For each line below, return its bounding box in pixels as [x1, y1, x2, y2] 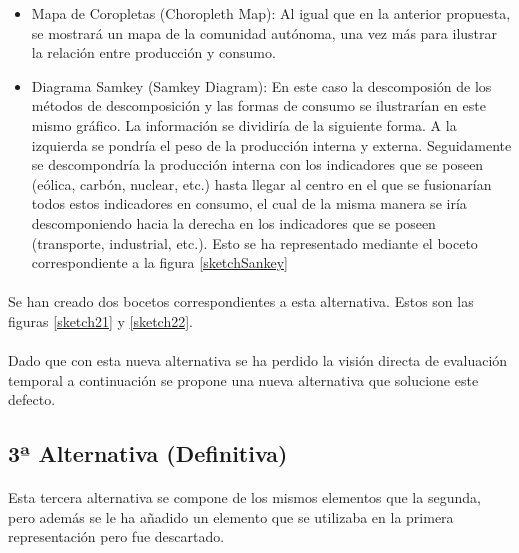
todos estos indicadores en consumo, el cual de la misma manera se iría [31, 193, 467, 214]
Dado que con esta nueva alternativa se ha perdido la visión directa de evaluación [8, 350, 508, 371]
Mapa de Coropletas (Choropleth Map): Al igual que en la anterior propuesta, [31, 3, 511, 23]
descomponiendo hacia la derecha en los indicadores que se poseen [31, 212, 436, 233]
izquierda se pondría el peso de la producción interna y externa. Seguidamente [31, 134, 512, 155]
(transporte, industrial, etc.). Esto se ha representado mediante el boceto [31, 232, 478, 253]
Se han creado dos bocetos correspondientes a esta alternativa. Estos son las [8, 291, 474, 312]
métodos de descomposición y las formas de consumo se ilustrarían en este [31, 95, 486, 116]
